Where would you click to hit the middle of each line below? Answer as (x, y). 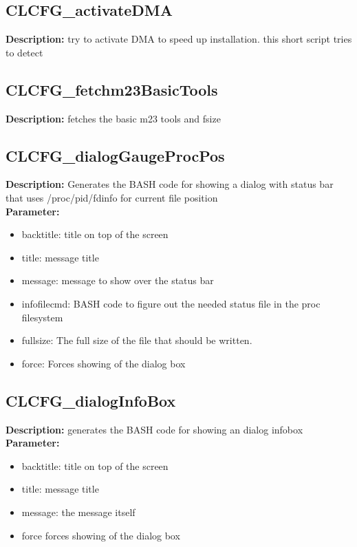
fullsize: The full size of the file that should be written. (137, 340)
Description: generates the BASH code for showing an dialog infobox (154, 429)
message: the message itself (78, 512)
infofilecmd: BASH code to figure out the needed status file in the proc (171, 303)
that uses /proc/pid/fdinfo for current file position (112, 197)
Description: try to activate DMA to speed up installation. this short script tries (179, 39)
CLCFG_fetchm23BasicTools (112, 89)
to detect (24, 52)
